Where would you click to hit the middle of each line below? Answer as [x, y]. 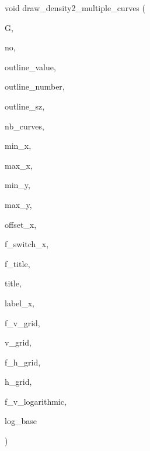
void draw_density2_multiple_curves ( [75, 8]
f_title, [18, 263]
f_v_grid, [22, 322]
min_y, [18, 185]
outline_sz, [25, 106]
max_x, [19, 165]
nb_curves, [25, 126]
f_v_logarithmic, [36, 401]
